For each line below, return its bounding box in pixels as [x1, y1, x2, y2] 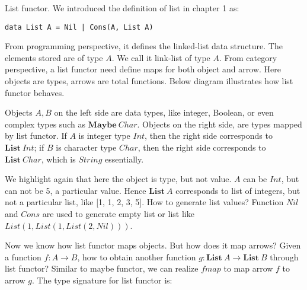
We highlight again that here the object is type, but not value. [5, 173, 232, 185]
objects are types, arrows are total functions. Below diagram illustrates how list [5, 75, 293, 87]
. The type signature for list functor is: [32, 273, 172, 286]
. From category [219, 51, 277, 63]
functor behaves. [5, 86, 65, 98]
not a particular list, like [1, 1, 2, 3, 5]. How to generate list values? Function [5, 196, 284, 208]
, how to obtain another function [77, 250, 196, 263]
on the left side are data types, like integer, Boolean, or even [54, 106, 274, 119]
